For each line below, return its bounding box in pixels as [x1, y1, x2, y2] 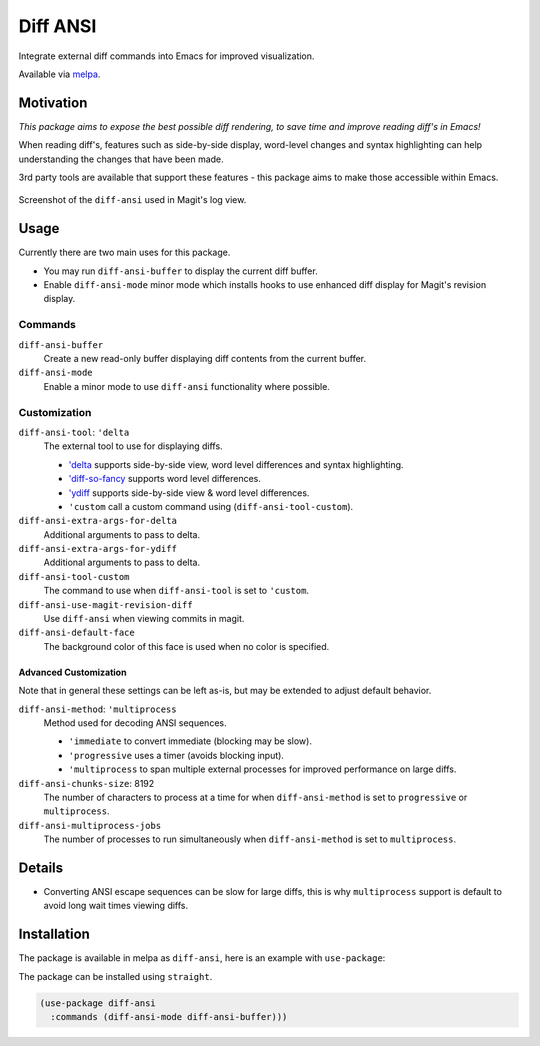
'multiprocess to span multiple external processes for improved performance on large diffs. [68, 763, 457, 775]
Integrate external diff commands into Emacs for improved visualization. [18, 50, 315, 62]
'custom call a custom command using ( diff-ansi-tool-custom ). [68, 500, 354, 512]
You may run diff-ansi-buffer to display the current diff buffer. [43, 265, 319, 277]
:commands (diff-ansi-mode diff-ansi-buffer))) [50, 1011, 288, 1023]
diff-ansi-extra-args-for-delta [18, 515, 177, 527]
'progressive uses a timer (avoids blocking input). [68, 749, 285, 761]
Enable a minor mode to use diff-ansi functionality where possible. [43, 380, 330, 392]
